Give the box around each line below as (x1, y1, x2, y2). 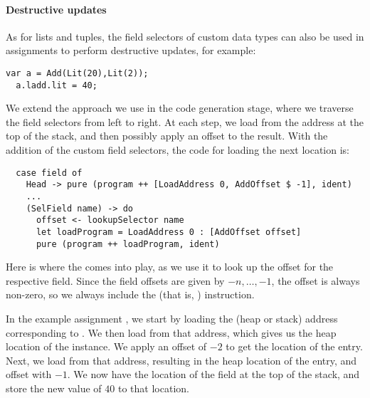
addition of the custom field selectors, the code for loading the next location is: (6, 142, 349, 157)
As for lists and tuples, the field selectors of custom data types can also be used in (6, 28, 364, 43)
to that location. (117, 381, 189, 396)
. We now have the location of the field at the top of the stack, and (67, 367, 360, 382)
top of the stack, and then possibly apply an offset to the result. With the (6, 128, 328, 143)
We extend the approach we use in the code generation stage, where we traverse (6, 100, 354, 115)
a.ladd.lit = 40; (16, 80, 97, 90)
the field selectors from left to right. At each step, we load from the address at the (6, 114, 364, 129)
